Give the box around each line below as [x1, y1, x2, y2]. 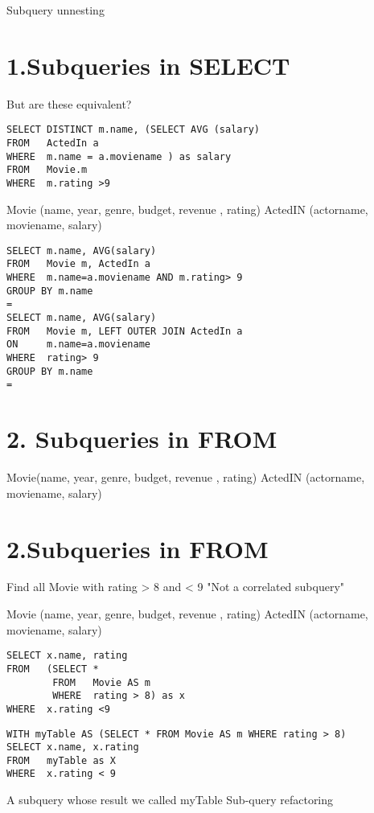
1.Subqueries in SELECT [6, 48, 290, 81]
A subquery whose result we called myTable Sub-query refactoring [6, 791, 334, 808]
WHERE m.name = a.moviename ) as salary [6, 150, 232, 162]
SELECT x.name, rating [6, 650, 128, 662]
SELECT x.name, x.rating [6, 741, 139, 753]
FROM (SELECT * [6, 663, 99, 675]
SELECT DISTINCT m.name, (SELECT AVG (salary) [6, 124, 260, 136]
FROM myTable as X [6, 754, 117, 766]
